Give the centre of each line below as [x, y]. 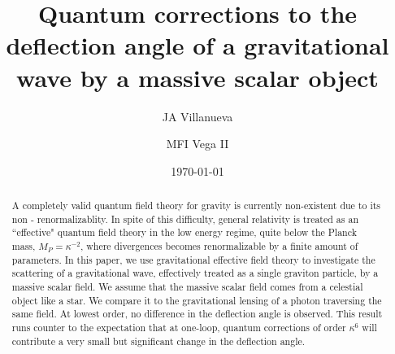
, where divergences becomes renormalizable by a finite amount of [219, 246]
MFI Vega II [197, 144]
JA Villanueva [197, 116]
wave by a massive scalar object [197, 77]
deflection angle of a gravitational [197, 45]
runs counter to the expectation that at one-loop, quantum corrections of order [179, 327]
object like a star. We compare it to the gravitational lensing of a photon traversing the [197, 300]
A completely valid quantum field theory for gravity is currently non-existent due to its [196, 205]
